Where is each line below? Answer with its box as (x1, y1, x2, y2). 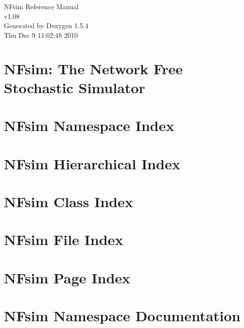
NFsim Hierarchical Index (4, 153, 180, 173)
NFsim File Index (4, 230, 123, 249)
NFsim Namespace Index (4, 115, 174, 135)
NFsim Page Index (4, 267, 131, 287)
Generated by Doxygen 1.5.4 (4, 20, 88, 31)
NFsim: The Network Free (4, 58, 183, 78)
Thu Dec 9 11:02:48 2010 (4, 30, 78, 40)
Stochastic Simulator (4, 77, 145, 97)
